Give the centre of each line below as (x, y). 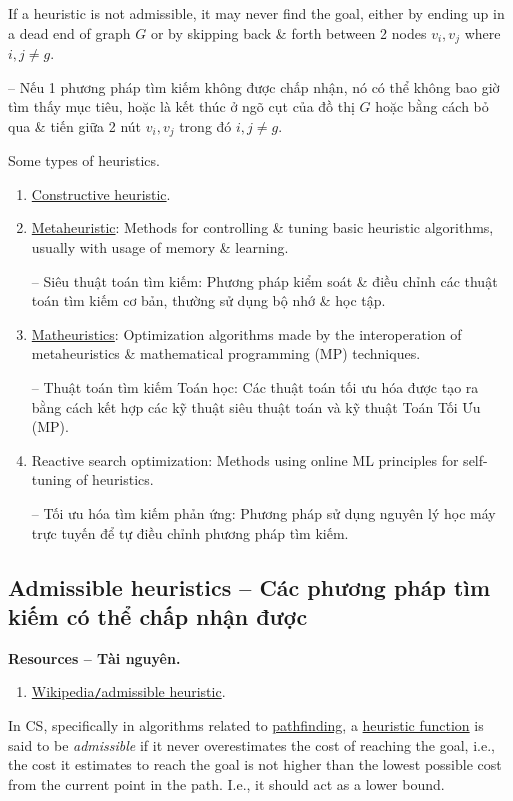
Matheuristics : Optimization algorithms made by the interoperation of (246, 333)
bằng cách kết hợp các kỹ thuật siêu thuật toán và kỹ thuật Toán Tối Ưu (256, 406)
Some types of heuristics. (84, 160)
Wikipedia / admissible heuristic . (128, 691)
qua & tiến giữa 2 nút (75, 125)
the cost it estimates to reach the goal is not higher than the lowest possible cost (255, 764)
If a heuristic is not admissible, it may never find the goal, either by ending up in (256, 13)
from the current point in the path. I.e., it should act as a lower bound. (226, 783)
